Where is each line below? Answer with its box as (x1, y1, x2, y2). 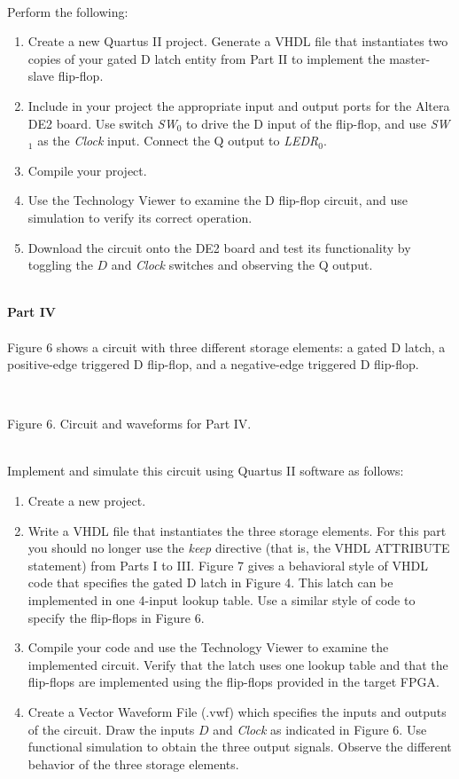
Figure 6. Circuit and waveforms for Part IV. (7, 414, 252, 433)
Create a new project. (27, 492, 146, 510)
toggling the (27, 256, 93, 274)
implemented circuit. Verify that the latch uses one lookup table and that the (27, 655, 448, 673)
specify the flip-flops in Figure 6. (27, 608, 205, 626)
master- (389, 49, 431, 67)
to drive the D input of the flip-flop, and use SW (186, 114, 450, 132)
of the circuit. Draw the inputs (27, 720, 195, 738)
